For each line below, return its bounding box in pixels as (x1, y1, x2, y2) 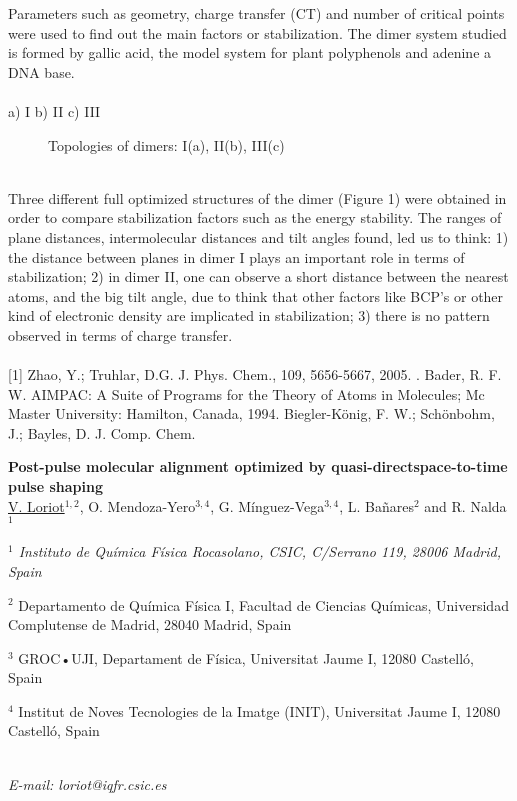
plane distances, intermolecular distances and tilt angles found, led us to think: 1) (8, 226, 509, 247)
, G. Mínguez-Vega (210, 495, 325, 516)
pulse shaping (8, 476, 103, 497)
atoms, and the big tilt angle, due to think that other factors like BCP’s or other (8, 285, 504, 306)
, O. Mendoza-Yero (79, 495, 196, 516)
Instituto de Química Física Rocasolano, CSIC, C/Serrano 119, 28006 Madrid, (18, 541, 502, 562)
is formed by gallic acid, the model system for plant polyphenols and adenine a (8, 42, 492, 63)
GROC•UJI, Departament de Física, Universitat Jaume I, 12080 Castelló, (18, 647, 474, 668)
